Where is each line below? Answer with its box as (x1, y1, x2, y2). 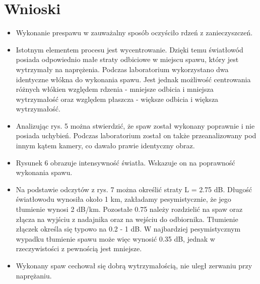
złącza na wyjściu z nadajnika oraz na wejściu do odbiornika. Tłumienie (16, 213, 238, 224)
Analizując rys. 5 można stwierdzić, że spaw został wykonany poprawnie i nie (16, 120, 255, 131)
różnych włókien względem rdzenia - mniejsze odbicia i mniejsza (16, 84, 214, 94)
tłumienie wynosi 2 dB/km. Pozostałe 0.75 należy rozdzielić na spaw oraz (16, 204, 243, 214)
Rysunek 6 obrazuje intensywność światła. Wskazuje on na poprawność (16, 157, 235, 167)
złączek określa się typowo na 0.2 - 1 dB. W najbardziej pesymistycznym (16, 223, 241, 234)
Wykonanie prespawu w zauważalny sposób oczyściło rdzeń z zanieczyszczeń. (16, 27, 253, 38)
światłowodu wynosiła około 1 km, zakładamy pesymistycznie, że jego (16, 194, 231, 204)
